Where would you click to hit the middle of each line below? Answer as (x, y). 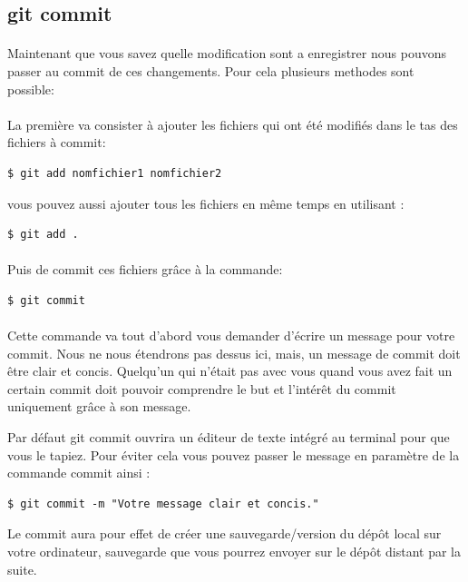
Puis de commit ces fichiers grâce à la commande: (145, 269)
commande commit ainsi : (79, 473)
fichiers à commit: (57, 142)
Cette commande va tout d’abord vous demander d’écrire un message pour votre (231, 335)
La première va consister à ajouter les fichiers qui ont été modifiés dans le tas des (233, 124)
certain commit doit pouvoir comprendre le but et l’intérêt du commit (202, 388)
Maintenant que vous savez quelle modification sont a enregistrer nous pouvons (227, 53)
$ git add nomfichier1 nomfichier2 (115, 173)
